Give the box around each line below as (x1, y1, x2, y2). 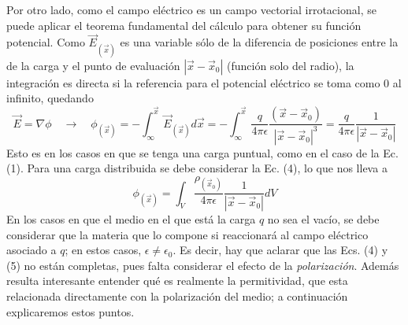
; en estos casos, (65, 242, 142, 258)
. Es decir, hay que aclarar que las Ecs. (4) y (172, 242, 388, 258)
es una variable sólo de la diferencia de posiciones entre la (120, 34, 399, 50)
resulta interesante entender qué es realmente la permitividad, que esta (6, 272, 348, 289)
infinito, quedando (6, 90, 94, 106)
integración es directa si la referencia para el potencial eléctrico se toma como (6, 74, 380, 90)
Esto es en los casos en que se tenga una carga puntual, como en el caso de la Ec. (6, 144, 399, 161)
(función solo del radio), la (227, 57, 354, 73)
